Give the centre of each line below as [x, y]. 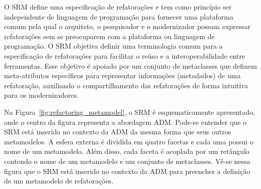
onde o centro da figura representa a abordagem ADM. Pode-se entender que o [125, 122]
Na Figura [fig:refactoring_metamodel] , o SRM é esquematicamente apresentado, [129, 112]
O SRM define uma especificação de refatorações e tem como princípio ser [118, 7]
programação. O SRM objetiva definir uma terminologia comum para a [113, 46]
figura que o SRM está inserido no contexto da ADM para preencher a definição [127, 171]
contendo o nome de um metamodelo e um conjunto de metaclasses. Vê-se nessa [127, 161]
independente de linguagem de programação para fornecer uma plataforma [119, 16]
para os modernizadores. [41, 95]
